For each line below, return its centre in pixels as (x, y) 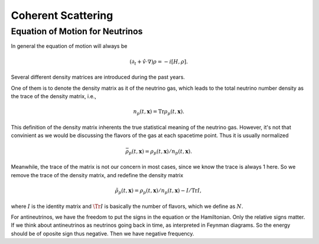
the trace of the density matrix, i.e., (54, 96)
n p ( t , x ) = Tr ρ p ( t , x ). (159, 112)
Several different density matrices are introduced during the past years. (98, 77)
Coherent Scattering (62, 15)
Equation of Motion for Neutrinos (77, 31)
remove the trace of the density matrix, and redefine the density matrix (97, 175)
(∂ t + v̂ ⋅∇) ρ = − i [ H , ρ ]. (159, 62)
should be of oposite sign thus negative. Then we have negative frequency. (102, 233)
